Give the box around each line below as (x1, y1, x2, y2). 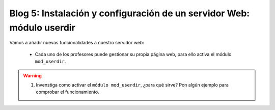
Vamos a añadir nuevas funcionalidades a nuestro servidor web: (9, 40, 145, 46)
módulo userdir (9, 22, 76, 33)
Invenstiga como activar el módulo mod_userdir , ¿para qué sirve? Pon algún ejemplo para (36, 81, 229, 88)
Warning (23, 72, 42, 78)
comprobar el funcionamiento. (36, 89, 99, 95)
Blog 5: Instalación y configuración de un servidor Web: (9, 8, 250, 19)
